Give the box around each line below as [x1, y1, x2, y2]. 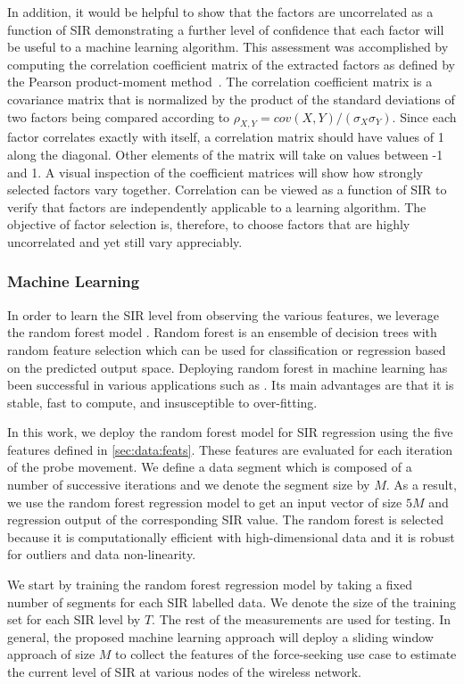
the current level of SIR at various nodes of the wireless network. [7, 663, 361, 681]
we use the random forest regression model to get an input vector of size [7, 492, 402, 511]
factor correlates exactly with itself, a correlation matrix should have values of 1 [7, 128, 444, 146]
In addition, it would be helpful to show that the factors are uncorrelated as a [7, 3, 434, 21]
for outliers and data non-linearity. [7, 545, 196, 564]
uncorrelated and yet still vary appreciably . [7, 232, 243, 251]
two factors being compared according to [7, 107, 230, 126]
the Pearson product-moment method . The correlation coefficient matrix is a [7, 72, 433, 91]
